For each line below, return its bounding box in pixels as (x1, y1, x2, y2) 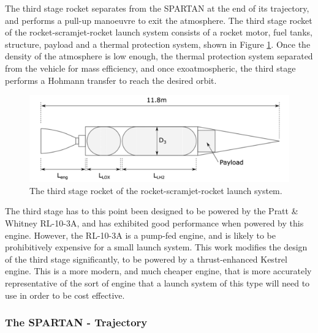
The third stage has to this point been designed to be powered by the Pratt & (5, 204, 298, 217)
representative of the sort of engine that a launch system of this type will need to (5, 277, 310, 290)
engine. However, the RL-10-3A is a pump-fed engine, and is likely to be (5, 228, 276, 241)
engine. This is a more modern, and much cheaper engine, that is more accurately (5, 264, 312, 277)
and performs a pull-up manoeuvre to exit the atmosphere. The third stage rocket (5, 13, 312, 26)
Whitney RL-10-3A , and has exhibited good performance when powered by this (5, 217, 304, 230)
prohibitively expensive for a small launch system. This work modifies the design (5, 241, 308, 253)
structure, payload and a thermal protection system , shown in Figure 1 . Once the (5, 37, 311, 50)
